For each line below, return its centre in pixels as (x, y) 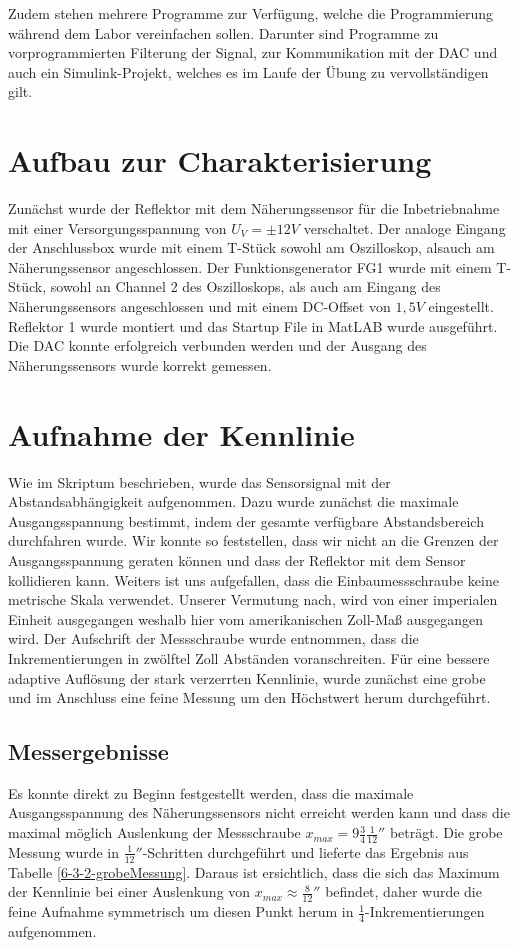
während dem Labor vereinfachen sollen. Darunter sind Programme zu (223, 32)
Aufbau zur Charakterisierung (220, 160)
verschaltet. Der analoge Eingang (404, 227)
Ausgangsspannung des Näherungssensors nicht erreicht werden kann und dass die (259, 812)
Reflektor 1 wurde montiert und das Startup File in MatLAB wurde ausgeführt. (253, 325)
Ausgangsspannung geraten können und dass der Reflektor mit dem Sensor (237, 559)
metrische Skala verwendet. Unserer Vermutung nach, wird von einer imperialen (253, 599)
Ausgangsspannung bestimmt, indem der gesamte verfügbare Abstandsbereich (246, 520)
